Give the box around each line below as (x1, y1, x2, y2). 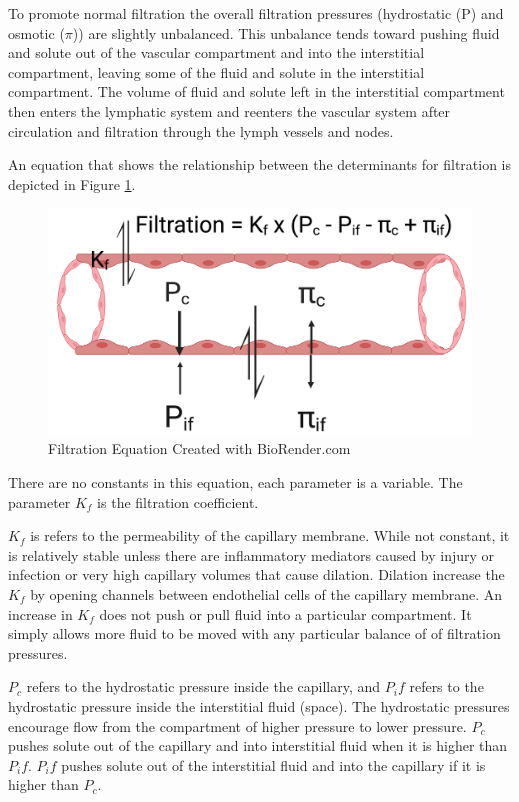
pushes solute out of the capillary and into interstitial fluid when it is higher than (8, 735, 508, 756)
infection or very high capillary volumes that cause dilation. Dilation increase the (8, 564, 505, 585)
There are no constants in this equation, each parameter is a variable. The (8, 472, 463, 493)
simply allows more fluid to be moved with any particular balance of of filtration (8, 623, 501, 644)
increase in (8, 603, 73, 624)
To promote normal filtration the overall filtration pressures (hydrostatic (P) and (8, 3, 504, 23)
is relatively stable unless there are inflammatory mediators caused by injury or (8, 544, 495, 565)
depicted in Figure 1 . (8, 173, 136, 194)
